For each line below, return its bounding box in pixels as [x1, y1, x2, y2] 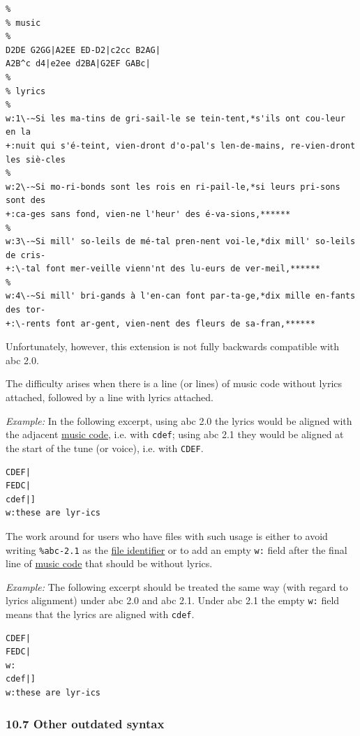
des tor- [6, 305, 46, 315]
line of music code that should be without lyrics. [6, 556, 213, 571]
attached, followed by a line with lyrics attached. [6, 390, 214, 405]
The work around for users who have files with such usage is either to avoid [6, 528, 328, 543]
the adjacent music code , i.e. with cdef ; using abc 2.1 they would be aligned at [6, 427, 344, 442]
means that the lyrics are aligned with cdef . [6, 607, 195, 621]
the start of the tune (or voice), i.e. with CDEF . [6, 440, 204, 455]
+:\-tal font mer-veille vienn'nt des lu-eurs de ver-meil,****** [6, 264, 321, 274]
